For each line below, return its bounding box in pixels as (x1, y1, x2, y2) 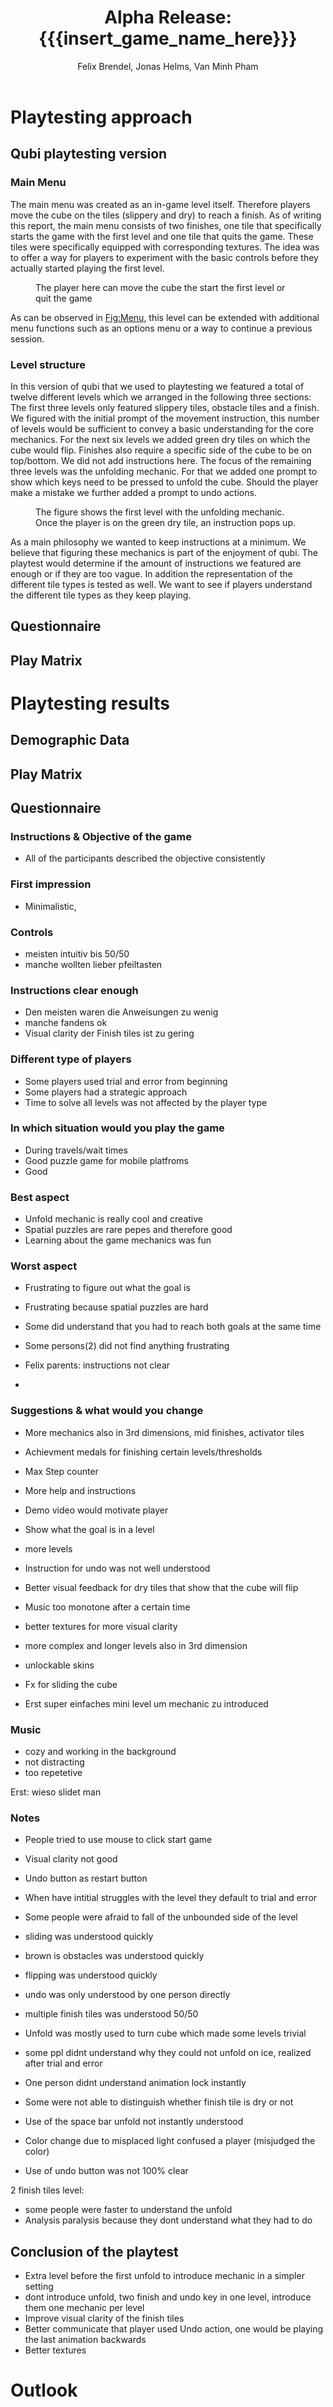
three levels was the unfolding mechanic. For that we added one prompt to (10, 465, 318, 477)
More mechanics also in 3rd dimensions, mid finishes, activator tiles (24, 1426, 305, 1438)
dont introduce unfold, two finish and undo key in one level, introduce (24, 2291, 312, 2303)
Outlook (10, 2379, 78, 2402)
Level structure (10, 357, 87, 371)
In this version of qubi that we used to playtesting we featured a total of (10, 380, 305, 392)
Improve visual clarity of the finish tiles (24, 2312, 185, 2325)
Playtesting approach (10, 106, 193, 128)
